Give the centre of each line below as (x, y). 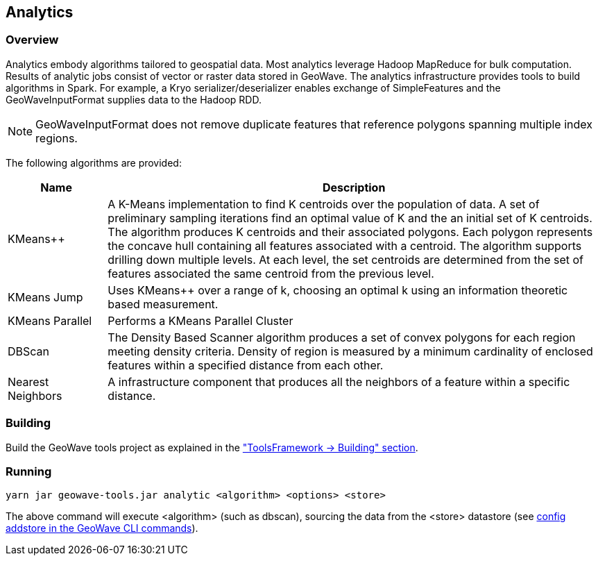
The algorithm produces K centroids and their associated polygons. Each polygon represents (350, 232)
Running (29, 471)
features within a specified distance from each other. (246, 365)
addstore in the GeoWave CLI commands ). (102, 528)
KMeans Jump (45, 297)
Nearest (28, 382)
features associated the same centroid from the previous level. (271, 273)
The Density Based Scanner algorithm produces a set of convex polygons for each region (342, 337)
